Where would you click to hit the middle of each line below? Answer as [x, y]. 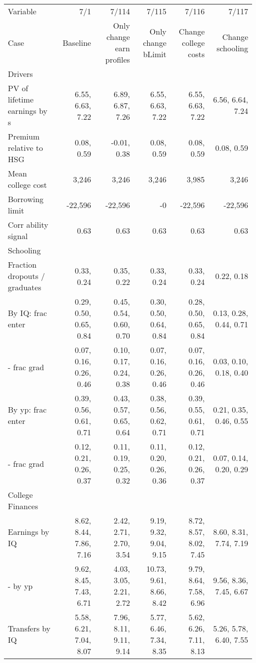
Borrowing [26, 199]
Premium [24, 136]
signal [18, 236]
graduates [25, 287]
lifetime [21, 99]
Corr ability [28, 225]
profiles [118, 59]
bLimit [155, 54]
